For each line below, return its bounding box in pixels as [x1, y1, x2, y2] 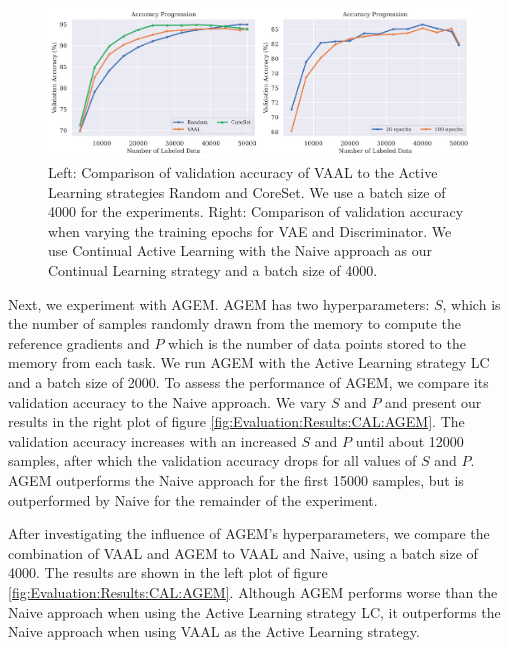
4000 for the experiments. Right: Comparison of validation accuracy [48, 201, 464, 222]
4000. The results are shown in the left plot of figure [8, 562, 328, 583]
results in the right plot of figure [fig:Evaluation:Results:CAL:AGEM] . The [8, 411, 465, 432]
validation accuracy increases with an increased [8, 430, 297, 451]
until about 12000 [355, 430, 464, 451]
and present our [385, 391, 482, 412]
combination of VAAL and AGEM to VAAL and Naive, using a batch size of [8, 542, 478, 563]
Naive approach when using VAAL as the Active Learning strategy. [8, 621, 420, 642]
